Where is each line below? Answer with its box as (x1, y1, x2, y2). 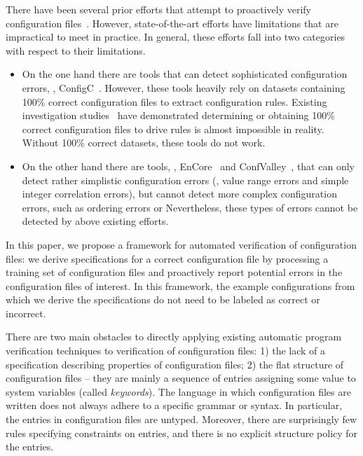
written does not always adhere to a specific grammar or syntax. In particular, (6, 398, 343, 413)
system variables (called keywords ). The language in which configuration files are (6, 384, 351, 399)
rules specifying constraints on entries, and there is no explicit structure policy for (6, 425, 358, 440)
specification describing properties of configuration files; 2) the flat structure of (6, 357, 344, 371)
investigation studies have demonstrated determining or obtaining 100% (22, 108, 335, 123)
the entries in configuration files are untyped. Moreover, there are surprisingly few (6, 412, 357, 427)
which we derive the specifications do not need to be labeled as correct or (6, 292, 320, 307)
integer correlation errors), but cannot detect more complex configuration (22, 186, 337, 201)
